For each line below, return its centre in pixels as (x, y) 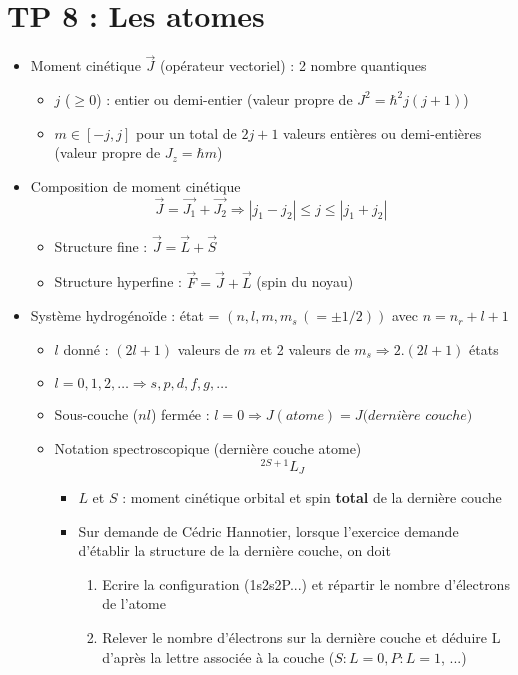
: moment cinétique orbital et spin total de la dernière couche (312, 497)
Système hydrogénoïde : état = (125, 315)
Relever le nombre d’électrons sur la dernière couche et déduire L (301, 637)
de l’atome (134, 603)
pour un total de (186, 132)
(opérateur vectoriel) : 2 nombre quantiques (293, 65)
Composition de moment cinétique (135, 185)
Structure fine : (101, 245)
